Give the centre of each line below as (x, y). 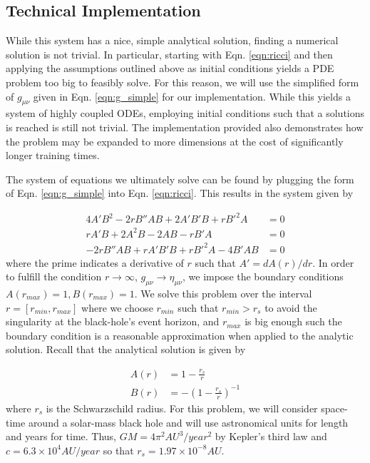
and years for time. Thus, (61, 436)
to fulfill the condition (54, 276)
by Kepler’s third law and (271, 436)
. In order (333, 262)
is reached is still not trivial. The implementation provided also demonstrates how (185, 127)
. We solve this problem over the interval (223, 293)
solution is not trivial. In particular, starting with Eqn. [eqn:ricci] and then (169, 54)
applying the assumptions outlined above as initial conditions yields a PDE (170, 68)
